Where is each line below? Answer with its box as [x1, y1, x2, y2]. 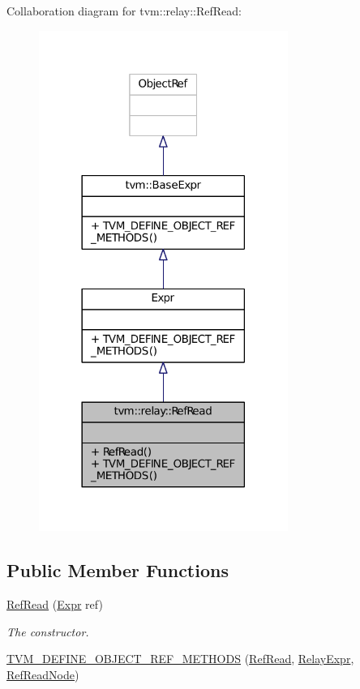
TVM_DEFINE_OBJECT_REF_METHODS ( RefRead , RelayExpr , [6, 650, 354, 667]
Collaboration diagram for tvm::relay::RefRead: [6, 2, 242, 19]
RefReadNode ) [6, 665, 79, 683]
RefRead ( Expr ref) [6, 596, 103, 613]
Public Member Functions [6, 558, 229, 583]
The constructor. [6, 623, 89, 640]
